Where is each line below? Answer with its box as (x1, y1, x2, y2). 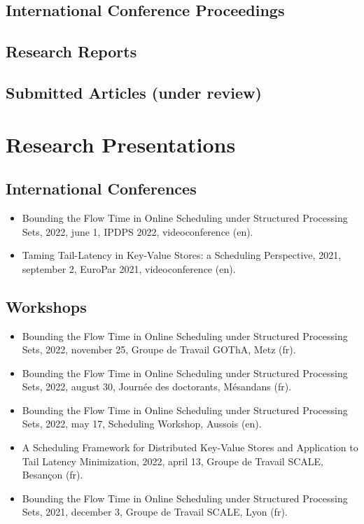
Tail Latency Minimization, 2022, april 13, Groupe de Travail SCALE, (22, 453, 323, 468)
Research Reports (6, 41, 137, 62)
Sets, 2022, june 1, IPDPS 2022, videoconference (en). (22, 224, 253, 239)
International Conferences (6, 178, 197, 199)
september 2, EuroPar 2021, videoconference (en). (22, 261, 236, 276)
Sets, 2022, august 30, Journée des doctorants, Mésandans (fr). (22, 379, 292, 394)
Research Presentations (6, 129, 236, 158)
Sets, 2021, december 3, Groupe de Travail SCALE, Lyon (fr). (22, 504, 288, 519)
